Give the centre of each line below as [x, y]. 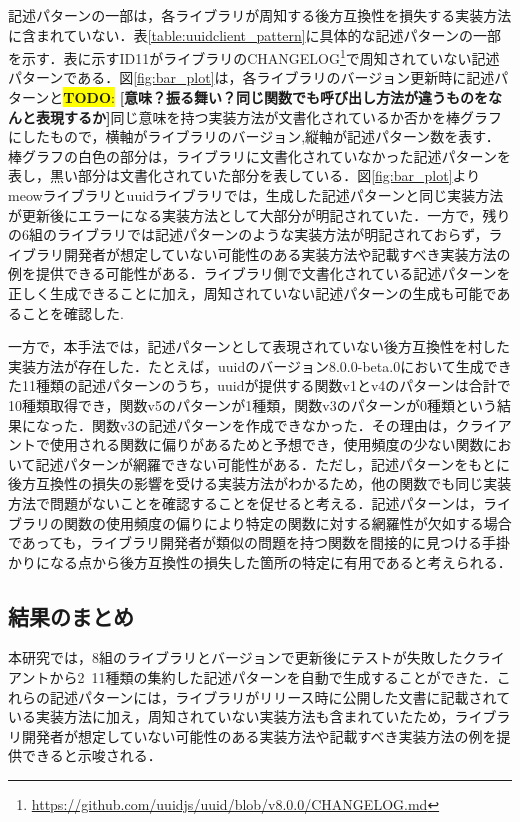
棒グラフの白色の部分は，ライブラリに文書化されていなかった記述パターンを [259, 155]
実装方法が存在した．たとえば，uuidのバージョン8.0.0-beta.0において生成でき [260, 365]
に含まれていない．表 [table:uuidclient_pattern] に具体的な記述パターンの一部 [254, 34]
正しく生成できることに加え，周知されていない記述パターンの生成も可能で [252, 292]
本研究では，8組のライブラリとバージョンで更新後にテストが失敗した [235, 657]
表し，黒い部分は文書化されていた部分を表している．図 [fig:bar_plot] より [244, 175]
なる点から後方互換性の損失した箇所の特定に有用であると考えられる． [280, 561]
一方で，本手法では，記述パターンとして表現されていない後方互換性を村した [259, 346]
